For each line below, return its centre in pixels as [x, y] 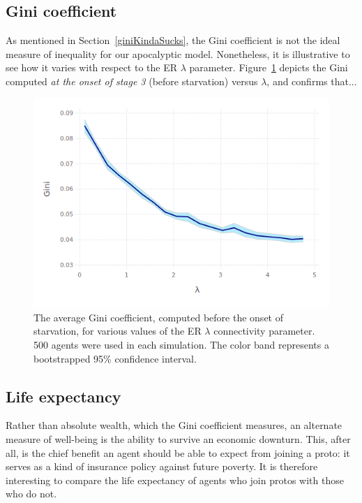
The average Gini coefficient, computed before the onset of [158, 317]
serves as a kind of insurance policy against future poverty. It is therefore [162, 466]
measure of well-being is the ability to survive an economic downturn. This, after [178, 438]
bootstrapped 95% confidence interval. [115, 358]
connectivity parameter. [264, 331]
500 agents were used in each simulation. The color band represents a [181, 344]
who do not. [31, 494]
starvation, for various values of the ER [118, 331]
